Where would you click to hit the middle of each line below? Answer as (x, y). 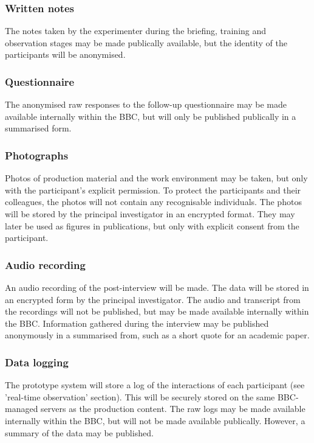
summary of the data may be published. (79, 432)
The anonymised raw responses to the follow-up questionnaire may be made (146, 104)
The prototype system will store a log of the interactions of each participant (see (155, 385)
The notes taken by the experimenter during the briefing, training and (136, 31)
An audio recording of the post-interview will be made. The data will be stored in (157, 287)
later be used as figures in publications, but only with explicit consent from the (152, 225)
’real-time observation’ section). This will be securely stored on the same (140, 396)
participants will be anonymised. (65, 54)
